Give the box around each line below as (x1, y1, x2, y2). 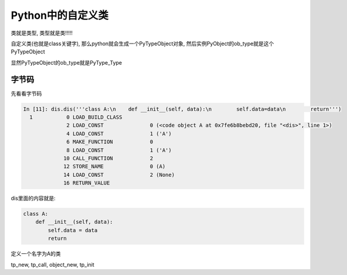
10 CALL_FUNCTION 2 (63, 155, 154, 162)
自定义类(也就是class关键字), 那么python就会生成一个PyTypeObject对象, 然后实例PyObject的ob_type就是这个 (11, 40, 274, 47)
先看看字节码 (11, 90, 42, 97)
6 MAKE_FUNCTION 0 (66, 139, 154, 145)
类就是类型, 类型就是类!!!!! (11, 29, 73, 36)
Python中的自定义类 (11, 9, 108, 22)
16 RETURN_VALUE (63, 180, 110, 186)
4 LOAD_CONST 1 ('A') (66, 130, 172, 137)
